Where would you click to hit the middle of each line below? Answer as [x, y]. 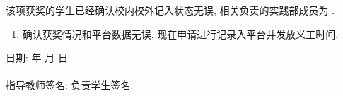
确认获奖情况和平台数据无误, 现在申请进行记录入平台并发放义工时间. [180, 34]
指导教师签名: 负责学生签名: [70, 85]
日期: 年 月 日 [37, 58]
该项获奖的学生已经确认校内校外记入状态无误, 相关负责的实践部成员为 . [170, 10]
